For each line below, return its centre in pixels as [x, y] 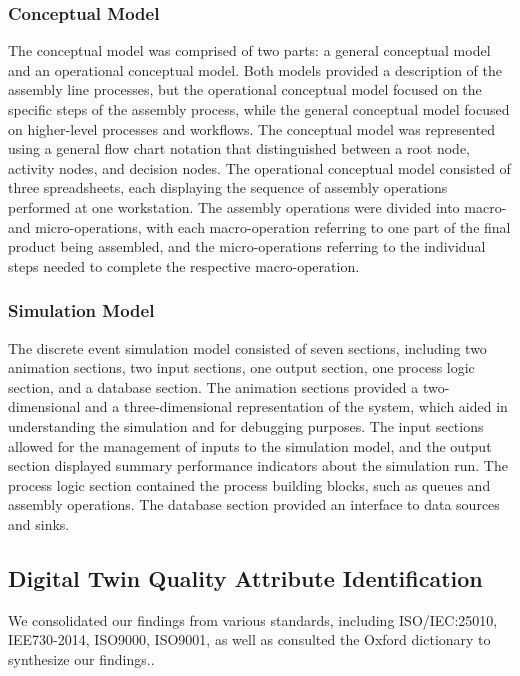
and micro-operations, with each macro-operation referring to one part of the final [259, 226]
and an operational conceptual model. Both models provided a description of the [255, 69]
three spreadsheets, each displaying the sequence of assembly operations [228, 187]
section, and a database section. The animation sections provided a [213, 386]
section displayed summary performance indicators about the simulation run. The [258, 465]
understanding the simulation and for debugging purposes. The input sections [246, 425]
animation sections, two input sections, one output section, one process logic [241, 367]
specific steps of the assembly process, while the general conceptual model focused [259, 109]
